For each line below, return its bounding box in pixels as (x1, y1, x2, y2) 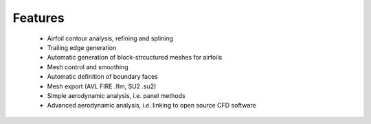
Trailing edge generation (47, 43, 117, 51)
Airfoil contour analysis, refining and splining (47, 34, 174, 42)
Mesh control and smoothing (47, 62, 128, 71)
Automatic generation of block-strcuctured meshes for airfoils (47, 53, 223, 62)
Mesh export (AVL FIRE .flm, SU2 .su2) (47, 82, 157, 90)
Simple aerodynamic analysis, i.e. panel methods (47, 91, 185, 99)
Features (12, 10, 65, 25)
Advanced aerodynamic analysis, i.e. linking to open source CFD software (47, 101, 257, 110)
